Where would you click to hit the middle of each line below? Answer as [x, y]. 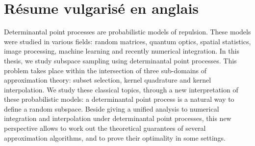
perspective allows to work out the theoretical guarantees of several [105, 128]
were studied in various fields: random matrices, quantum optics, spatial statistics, [127, 41]
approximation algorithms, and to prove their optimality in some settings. [115, 137]
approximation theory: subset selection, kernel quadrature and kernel [108, 80]
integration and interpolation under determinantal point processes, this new [118, 118]
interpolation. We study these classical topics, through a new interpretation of [121, 89]
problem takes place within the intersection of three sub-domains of [105, 70]
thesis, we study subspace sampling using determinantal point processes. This [120, 60]
